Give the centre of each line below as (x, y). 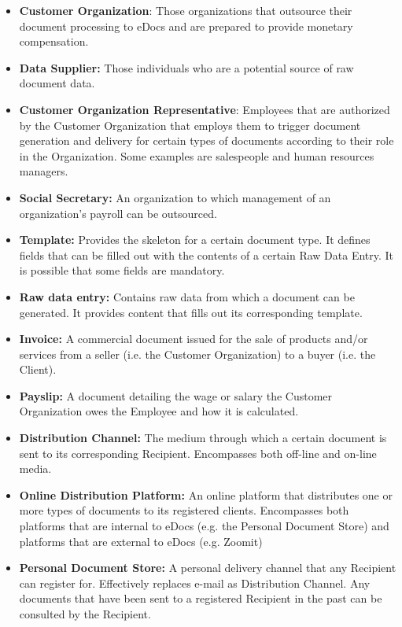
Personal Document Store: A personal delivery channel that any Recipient (208, 568)
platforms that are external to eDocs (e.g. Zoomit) (141, 541)
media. (35, 468)
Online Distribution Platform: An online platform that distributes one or (206, 494)
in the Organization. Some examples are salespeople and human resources (197, 155)
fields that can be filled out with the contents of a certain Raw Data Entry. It (207, 254)
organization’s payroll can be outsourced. (118, 213)
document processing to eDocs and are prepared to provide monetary (186, 26)
